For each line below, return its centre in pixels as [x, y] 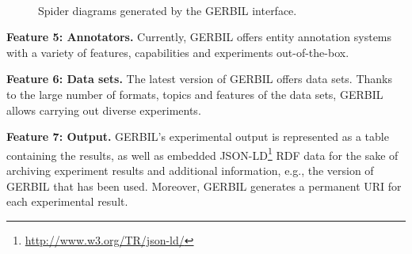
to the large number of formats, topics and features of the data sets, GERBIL [195, 94]
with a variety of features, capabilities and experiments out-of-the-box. [178, 52]
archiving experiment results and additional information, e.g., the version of [190, 170]
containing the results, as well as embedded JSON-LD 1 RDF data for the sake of [202, 154]
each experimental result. [67, 201]
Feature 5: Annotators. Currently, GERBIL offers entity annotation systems [199, 37]
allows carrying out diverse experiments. [104, 110]
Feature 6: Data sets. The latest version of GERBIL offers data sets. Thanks [199, 79]
